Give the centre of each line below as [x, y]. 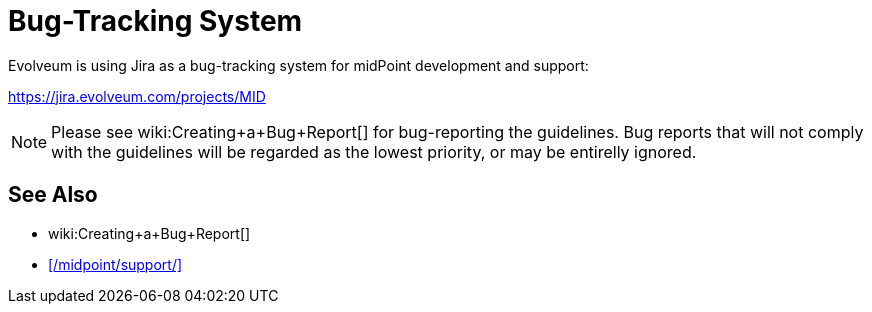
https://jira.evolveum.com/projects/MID [137, 96]
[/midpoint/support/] [115, 264]
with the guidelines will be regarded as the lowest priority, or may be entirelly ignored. [374, 151]
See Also [53, 195]
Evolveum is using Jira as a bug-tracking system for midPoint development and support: [298, 65]
